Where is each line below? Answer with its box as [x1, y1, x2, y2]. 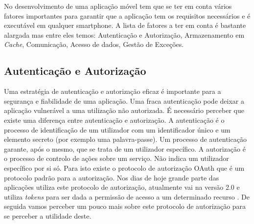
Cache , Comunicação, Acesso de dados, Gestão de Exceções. [4, 39, 184, 49]
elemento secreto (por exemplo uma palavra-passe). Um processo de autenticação [4, 134, 247, 144]
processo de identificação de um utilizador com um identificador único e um [4, 124, 231, 134]
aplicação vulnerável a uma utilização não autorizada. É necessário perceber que [4, 105, 244, 115]
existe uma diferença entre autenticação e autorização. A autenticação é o [4, 114, 225, 125]
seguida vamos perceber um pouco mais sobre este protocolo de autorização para [4, 201, 246, 211]
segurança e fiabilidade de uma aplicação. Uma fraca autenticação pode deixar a [4, 95, 244, 106]
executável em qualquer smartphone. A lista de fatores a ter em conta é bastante [4, 20, 246, 30]
